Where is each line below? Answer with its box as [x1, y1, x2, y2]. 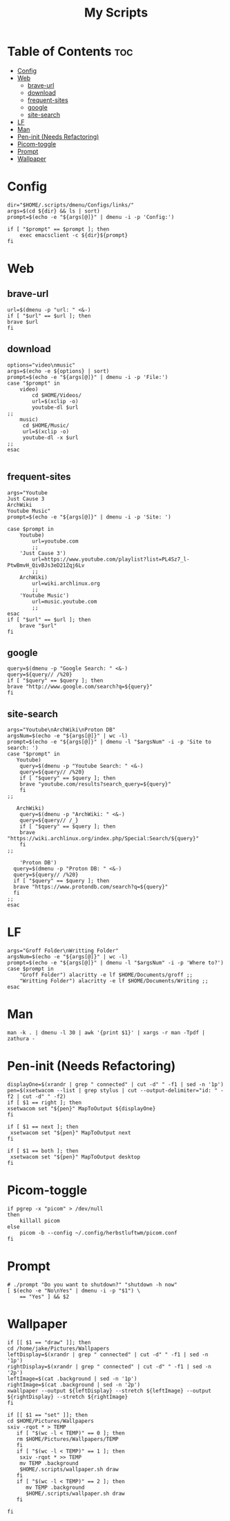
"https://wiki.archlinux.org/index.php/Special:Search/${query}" [7, 835, 199, 842]
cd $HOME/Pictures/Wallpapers [7, 1417, 95, 1424]
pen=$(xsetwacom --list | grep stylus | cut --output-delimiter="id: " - [7, 1087, 224, 1094]
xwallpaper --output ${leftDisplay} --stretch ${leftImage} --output [7, 1387, 212, 1394]
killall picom [19, 1217, 60, 1224]
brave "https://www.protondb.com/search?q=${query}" [13, 884, 169, 891]
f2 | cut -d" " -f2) [7, 1093, 67, 1100]
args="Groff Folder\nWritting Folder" [7, 947, 119, 954]
